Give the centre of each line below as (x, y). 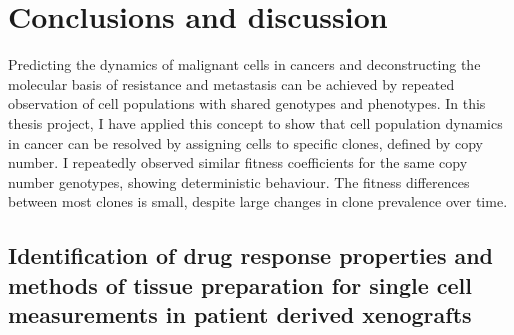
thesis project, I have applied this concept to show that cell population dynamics (255, 122)
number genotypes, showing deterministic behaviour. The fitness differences (239, 181)
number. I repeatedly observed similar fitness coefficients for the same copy (238, 162)
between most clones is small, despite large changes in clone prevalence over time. (258, 201)
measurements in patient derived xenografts (240, 314)
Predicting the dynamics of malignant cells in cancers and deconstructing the (244, 64)
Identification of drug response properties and (251, 255)
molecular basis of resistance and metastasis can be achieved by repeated (231, 83)
